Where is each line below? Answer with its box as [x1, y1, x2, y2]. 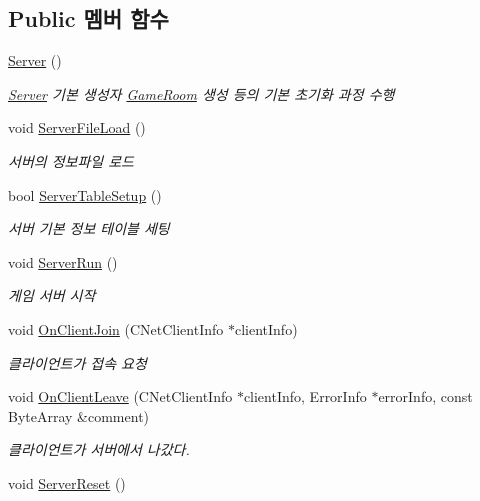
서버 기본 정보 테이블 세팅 [8, 218, 170, 239]
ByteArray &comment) [8, 405, 150, 426]
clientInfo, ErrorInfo [243, 386, 367, 407]
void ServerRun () [8, 251, 118, 272]
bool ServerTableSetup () [8, 184, 162, 205]
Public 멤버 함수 [8, 3, 169, 34]
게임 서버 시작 [8, 285, 96, 306]
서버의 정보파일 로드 [8, 150, 134, 171]
